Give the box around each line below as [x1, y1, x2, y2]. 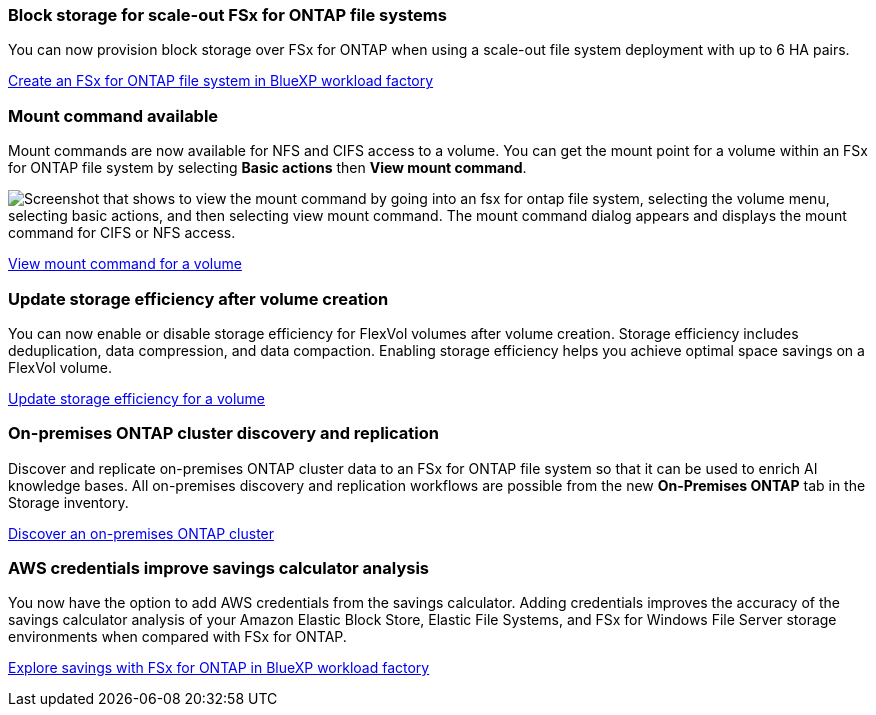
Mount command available [8, 105, 219, 126]
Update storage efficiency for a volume [8, 389, 265, 407]
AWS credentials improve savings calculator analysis [8, 558, 430, 578]
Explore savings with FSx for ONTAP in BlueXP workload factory [8, 659, 430, 677]
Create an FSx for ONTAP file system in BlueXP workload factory [8, 72, 434, 90]
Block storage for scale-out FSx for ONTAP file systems [8, 5, 447, 25]
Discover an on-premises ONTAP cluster [8, 524, 275, 542]
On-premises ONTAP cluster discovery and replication [8, 423, 439, 444]
